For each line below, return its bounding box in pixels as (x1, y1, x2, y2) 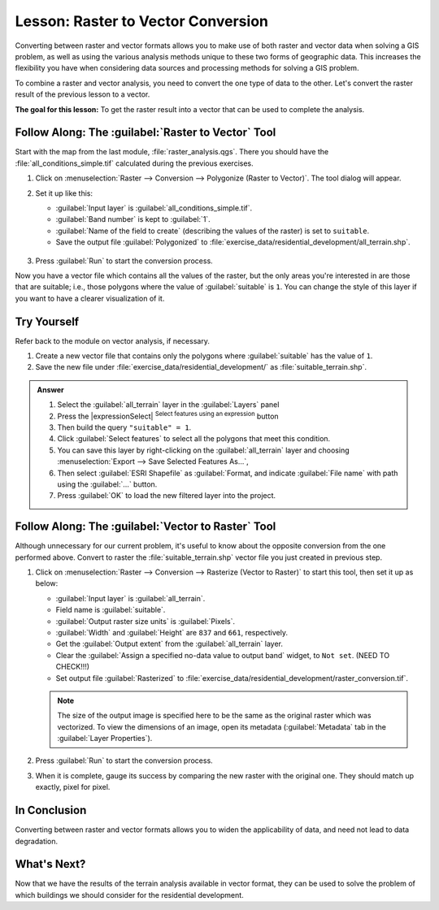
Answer (37, 384, 64, 394)
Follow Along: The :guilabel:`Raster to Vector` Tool (15, 126, 276, 140)
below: (35, 578, 59, 588)
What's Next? (15, 857, 86, 871)
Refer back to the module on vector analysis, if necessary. (15, 336, 211, 345)
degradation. (15, 836, 59, 846)
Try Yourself (15, 314, 80, 328)
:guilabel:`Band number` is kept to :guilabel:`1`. (55, 214, 211, 224)
